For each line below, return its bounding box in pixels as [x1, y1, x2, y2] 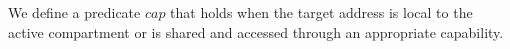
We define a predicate [8, 2, 141, 22]
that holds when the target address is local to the [170, 2, 473, 22]
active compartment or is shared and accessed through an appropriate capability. [8, 21, 504, 42]
